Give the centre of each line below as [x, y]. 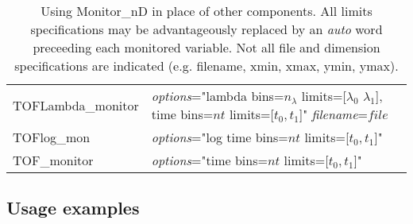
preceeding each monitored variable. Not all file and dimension [206, 47]
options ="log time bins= [220, 137]
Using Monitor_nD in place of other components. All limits [206, 11]
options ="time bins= [209, 160]
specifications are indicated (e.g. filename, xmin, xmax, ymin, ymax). [206, 66]
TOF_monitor [53, 160]
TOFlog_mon [52, 137]
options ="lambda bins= [218, 96]
